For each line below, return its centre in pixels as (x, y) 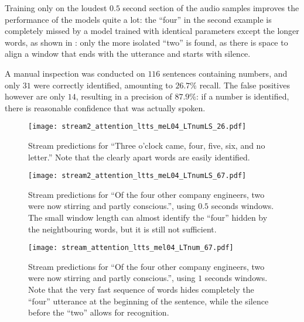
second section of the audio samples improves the (211, 8)
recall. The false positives (245, 85)
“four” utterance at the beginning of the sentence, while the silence (148, 301)
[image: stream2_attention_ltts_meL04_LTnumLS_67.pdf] (137, 176)
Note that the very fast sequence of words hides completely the (141, 290)
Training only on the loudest (56, 8)
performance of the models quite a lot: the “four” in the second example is (138, 19)
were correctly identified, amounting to (103, 85)
